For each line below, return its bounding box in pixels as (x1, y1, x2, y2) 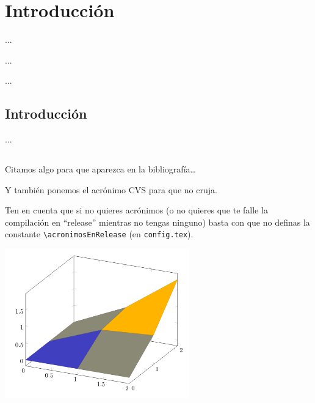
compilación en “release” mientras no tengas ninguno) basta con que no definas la (5, 215, 310, 228)
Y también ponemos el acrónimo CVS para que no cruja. (5, 183, 217, 196)
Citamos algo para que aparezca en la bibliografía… (5, 163, 196, 176)
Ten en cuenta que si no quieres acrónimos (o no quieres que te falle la (5, 204, 268, 216)
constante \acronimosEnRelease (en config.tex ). (5, 227, 194, 240)
